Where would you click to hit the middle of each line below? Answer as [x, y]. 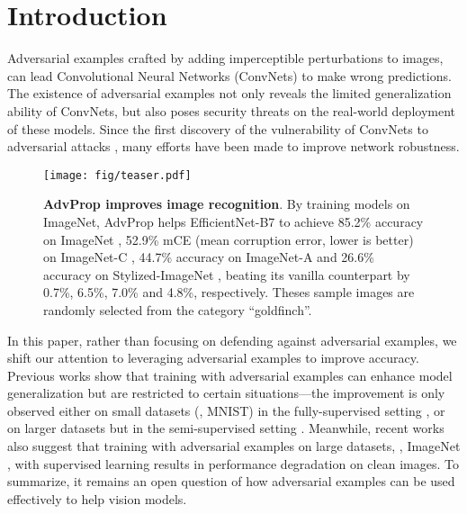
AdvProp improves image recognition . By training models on [227, 204]
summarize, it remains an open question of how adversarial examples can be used [231, 481]
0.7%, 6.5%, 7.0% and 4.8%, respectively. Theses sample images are [229, 292]
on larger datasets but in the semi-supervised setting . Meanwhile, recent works [226, 428]
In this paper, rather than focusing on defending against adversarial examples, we [232, 340]
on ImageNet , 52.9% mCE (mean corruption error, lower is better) [229, 239]
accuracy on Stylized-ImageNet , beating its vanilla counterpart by [227, 274]
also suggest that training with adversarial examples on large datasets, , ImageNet [234, 446]
